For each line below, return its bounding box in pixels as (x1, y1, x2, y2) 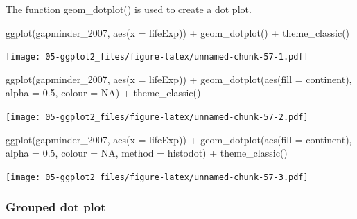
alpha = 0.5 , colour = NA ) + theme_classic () (6, 85, 201, 100)
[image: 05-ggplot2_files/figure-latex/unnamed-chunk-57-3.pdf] (6, 172, 308, 182)
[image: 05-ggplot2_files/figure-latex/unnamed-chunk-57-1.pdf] (6, 52, 308, 62)
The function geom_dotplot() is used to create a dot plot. (6, 2, 252, 16)
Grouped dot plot (6, 198, 106, 216)
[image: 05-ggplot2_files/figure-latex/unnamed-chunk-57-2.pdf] (6, 112, 308, 123)
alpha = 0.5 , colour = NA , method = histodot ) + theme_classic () (6, 146, 288, 160)
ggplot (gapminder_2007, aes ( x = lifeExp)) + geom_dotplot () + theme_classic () (6, 25, 350, 40)
